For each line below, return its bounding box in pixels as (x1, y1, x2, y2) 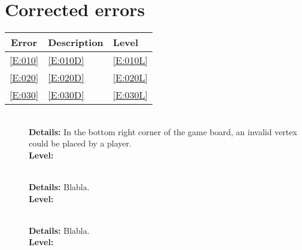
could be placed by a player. (29, 137, 132, 150)
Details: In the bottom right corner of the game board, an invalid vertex (29, 125, 297, 138)
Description (48, 35, 103, 50)
